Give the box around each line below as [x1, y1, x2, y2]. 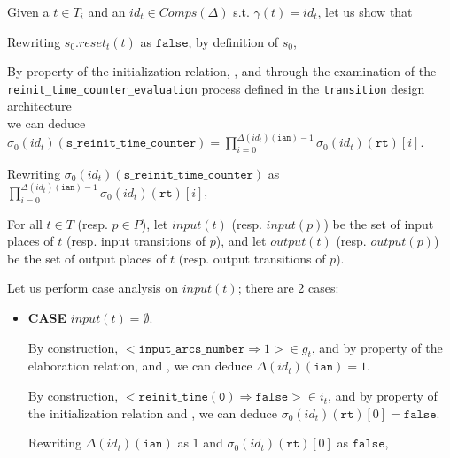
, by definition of [188, 32, 279, 50]
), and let [215, 232, 267, 250]
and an [88, 3, 126, 20]
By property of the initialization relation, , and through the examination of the [7, 62, 437, 80]
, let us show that [317, 3, 413, 20]
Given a [7, 3, 50, 20]
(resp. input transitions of [66, 232, 206, 250]
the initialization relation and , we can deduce [27, 403, 278, 422]
